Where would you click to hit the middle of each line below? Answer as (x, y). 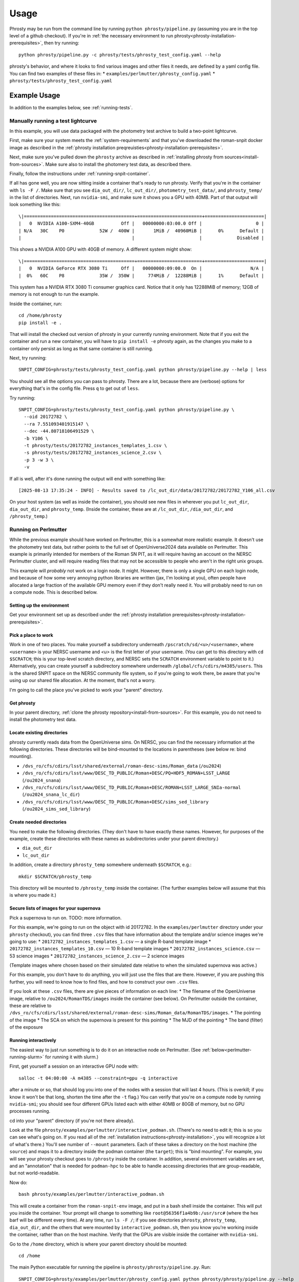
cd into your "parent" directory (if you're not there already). (72, 1120)
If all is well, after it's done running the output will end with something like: (88, 478)
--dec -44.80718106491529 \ (59, 431)
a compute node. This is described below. (54, 592)
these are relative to (30, 1006)
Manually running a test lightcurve (53, 121)
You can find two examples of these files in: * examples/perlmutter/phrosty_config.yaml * (112, 73)
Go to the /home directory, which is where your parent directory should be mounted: (99, 1244)
